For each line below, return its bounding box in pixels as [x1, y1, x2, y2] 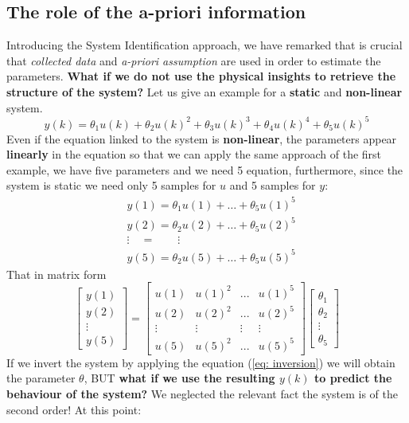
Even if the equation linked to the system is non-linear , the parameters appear [6, 130, 397, 147]
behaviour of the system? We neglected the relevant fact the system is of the [6, 386, 399, 402]
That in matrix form [6, 265, 107, 282]
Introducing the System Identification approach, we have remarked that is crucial [6, 37, 403, 53]
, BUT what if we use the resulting [84, 370, 275, 386]
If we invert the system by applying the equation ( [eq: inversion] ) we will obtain [6, 354, 395, 370]
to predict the [314, 370, 392, 386]
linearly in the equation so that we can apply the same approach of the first [6, 146, 382, 163]
